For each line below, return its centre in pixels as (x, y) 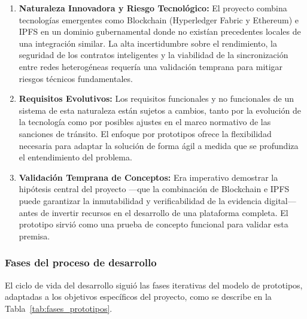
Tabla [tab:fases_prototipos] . (59, 308)
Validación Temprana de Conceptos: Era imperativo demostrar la (148, 177)
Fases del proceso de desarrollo (81, 262)
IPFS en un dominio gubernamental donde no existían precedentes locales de (160, 31)
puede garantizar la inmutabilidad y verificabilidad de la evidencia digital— (157, 200)
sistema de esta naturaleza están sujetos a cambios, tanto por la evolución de (160, 110)
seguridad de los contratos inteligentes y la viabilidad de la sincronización (153, 55)
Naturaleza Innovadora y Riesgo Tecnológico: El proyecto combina (153, 8)
